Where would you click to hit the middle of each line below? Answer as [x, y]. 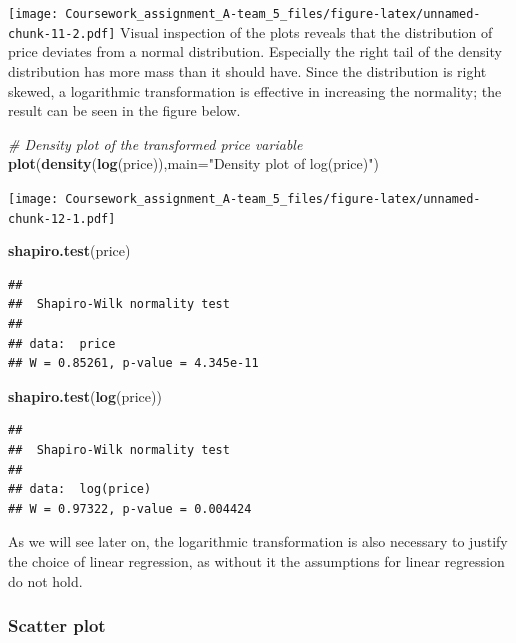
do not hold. [45, 580]
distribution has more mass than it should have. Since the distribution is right [247, 70]
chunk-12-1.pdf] [62, 218]
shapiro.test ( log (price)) [85, 395]
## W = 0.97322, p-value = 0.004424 [130, 508]
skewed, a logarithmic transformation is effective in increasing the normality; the [255, 90]
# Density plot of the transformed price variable [155, 143]
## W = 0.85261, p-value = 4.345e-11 [133, 363]
